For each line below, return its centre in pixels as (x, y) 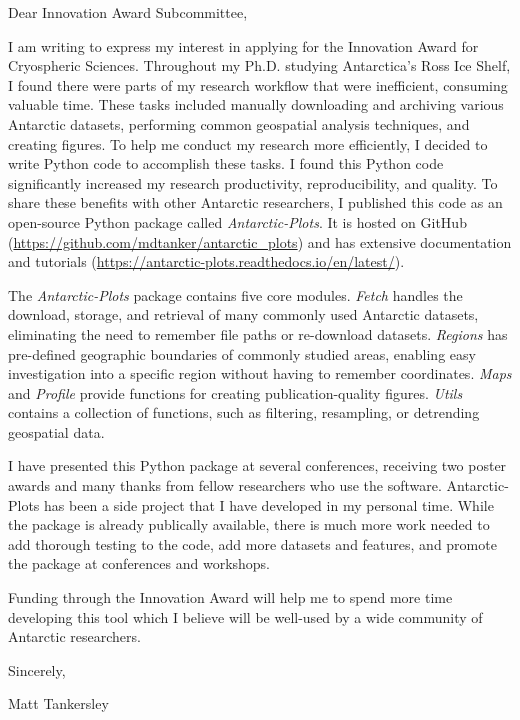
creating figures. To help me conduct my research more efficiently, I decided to (248, 143)
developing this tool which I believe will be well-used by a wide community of (245, 616)
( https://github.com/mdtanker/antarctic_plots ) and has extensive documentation (260, 241)
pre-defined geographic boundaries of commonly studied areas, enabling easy (242, 353)
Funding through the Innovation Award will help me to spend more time (230, 597)
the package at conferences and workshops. (139, 563)
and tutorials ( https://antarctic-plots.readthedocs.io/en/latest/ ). (206, 261)
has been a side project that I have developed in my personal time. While (269, 504)
